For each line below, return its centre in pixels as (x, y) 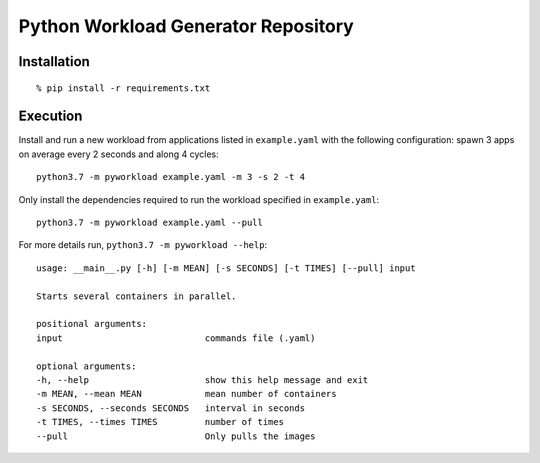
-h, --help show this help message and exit (202, 379)
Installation (54, 61)
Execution (50, 116)
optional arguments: (86, 366)
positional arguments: (92, 324)
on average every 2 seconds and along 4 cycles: (118, 154)
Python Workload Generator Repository (186, 26)
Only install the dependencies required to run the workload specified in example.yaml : (199, 199)
